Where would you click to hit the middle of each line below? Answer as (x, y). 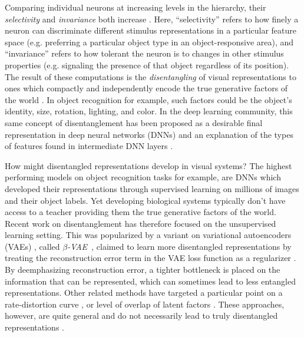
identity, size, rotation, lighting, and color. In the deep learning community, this (149, 111)
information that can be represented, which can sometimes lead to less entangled (150, 281)
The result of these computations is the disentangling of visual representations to (151, 76)
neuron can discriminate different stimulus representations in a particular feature (151, 30)
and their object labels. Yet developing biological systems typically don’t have (145, 200)
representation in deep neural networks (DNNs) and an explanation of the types (149, 134)
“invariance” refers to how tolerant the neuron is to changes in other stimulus (144, 53)
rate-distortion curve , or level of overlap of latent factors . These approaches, (145, 304)
